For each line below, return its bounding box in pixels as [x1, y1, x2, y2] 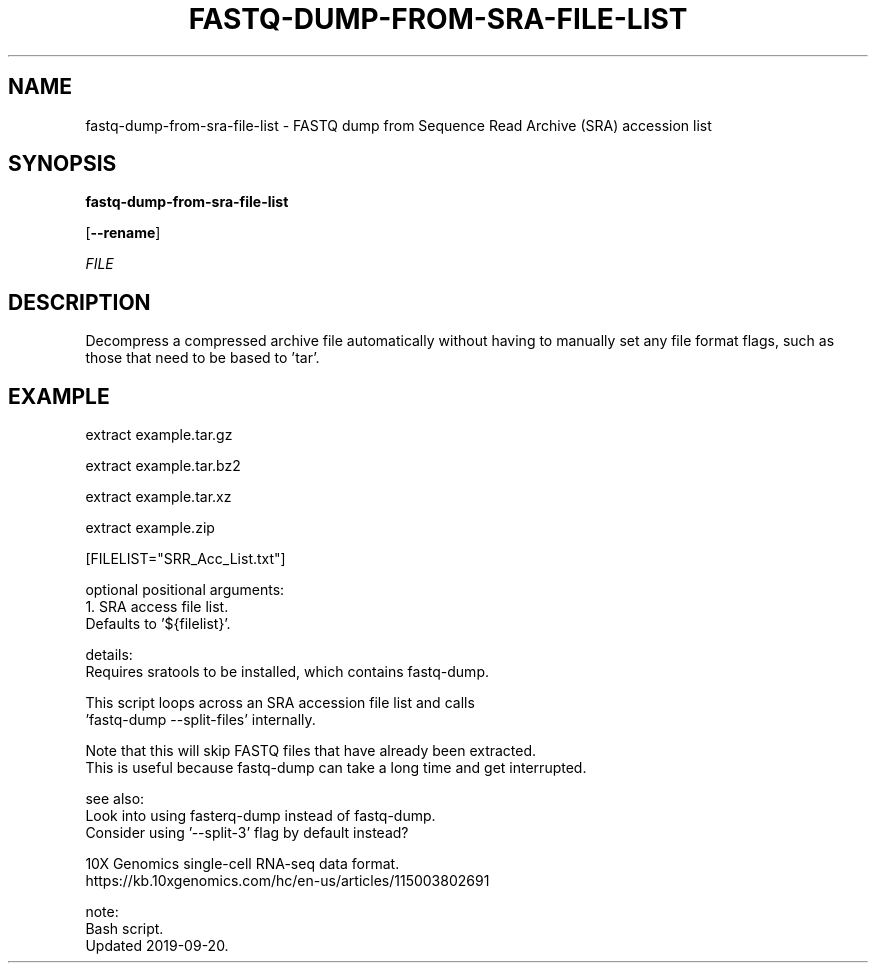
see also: [85, 790, 145, 808]
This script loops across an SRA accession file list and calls [85, 694, 475, 712]
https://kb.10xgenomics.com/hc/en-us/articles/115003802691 [85, 872, 490, 890]
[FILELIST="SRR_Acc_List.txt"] [85, 550, 286, 568]
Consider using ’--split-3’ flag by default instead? [85, 824, 409, 842]
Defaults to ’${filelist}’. [85, 615, 231, 633]
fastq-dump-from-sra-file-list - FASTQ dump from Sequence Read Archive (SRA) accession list [85, 116, 712, 134]
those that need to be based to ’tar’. [85, 349, 320, 367]
